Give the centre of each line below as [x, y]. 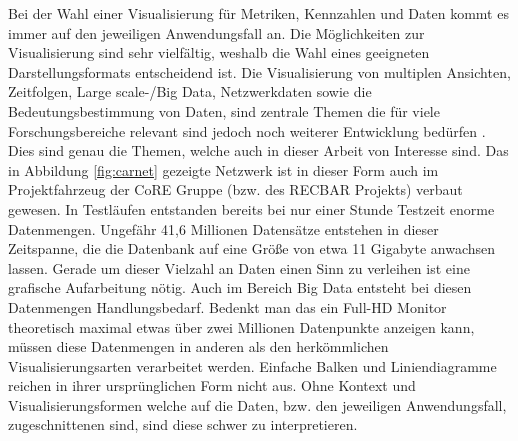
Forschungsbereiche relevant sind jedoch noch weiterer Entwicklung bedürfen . [247, 130]
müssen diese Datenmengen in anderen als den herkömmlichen [198, 346]
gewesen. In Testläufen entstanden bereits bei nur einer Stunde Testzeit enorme [251, 208]
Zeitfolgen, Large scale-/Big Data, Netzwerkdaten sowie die [190, 91]
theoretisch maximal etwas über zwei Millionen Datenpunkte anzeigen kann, [241, 326]
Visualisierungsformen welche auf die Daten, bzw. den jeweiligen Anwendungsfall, [257, 404]
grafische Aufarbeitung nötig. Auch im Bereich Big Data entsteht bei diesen [240, 287]
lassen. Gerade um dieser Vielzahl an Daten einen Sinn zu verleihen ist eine [239, 267]
